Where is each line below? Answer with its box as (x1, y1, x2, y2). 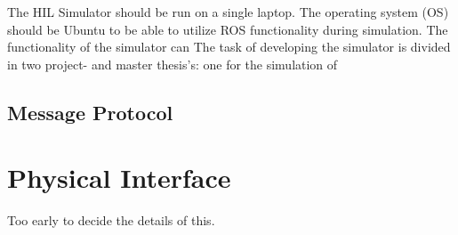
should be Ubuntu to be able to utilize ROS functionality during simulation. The (7, 20, 448, 38)
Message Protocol (7, 98, 173, 126)
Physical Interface (7, 159, 231, 196)
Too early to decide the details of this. (7, 211, 215, 230)
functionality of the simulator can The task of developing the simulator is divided (7, 37, 451, 56)
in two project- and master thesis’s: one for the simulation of (7, 54, 338, 73)
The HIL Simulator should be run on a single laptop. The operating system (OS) (7, 3, 449, 20)
